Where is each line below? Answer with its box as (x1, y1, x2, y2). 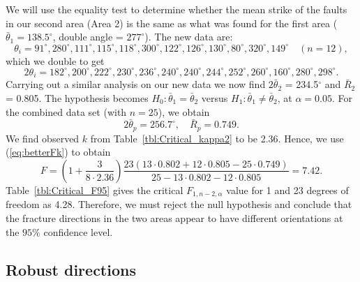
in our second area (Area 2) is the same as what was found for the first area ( (6, 15, 338, 30)
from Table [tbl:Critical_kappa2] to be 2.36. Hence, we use (90, 131, 344, 145)
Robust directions (6, 258, 136, 280)
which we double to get (6, 53, 105, 68)
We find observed (6, 131, 80, 145)
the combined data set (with (6, 104, 127, 119)
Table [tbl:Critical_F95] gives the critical (6, 182, 183, 197)
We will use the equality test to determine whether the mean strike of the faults (6, 2, 347, 16)
